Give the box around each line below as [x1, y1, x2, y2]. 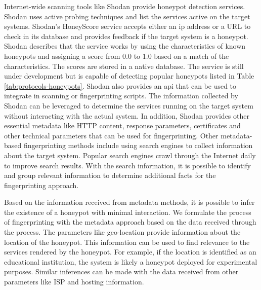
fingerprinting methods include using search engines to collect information [23, 140, 253, 151]
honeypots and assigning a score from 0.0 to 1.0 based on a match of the [4, 50, 229, 61]
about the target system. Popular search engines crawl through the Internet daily [4, 150, 256, 160]
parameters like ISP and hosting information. [4, 276, 144, 287]
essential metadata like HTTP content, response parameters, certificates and [4, 120, 241, 131]
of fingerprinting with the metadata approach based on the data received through [4, 216, 256, 227]
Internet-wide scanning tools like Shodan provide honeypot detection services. [4, 1, 245, 11]
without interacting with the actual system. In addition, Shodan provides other [4, 110, 249, 121]
